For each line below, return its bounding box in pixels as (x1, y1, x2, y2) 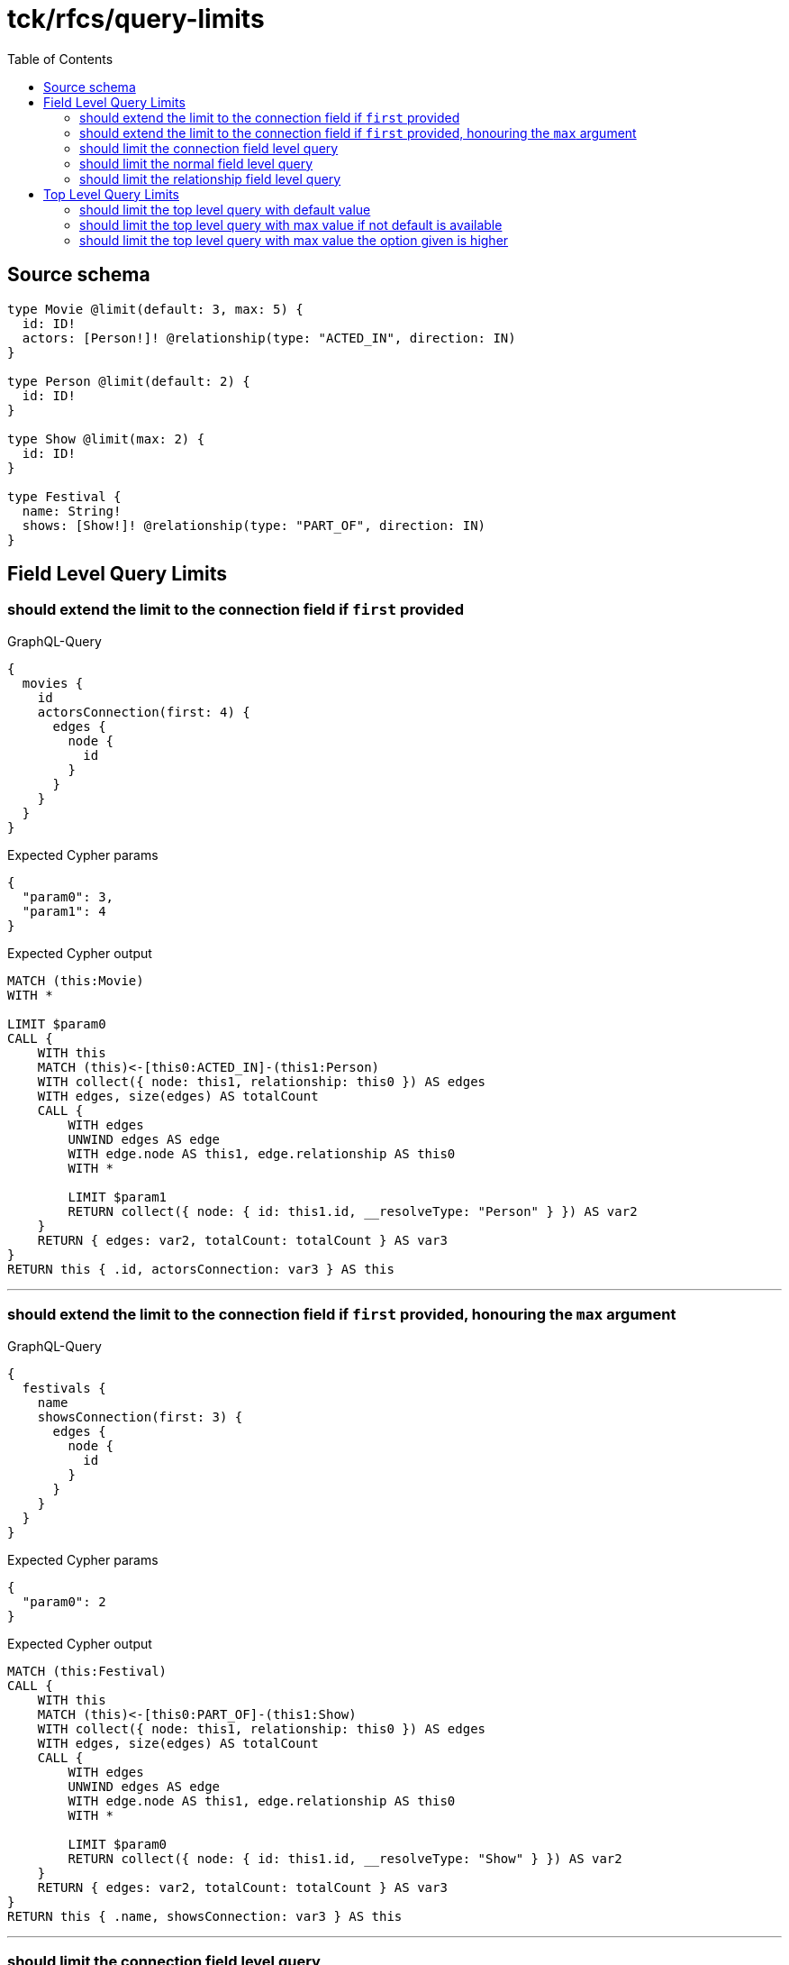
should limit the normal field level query (79, 155, 313, 171)
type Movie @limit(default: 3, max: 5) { (7, 301, 304, 316)
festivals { (22, 1380, 106, 1395)
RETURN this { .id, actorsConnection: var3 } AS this (7, 1261, 394, 1276)
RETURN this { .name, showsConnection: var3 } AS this (7, 1908, 403, 1924)
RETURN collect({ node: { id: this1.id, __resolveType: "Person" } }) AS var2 (68, 1203, 638, 1219)
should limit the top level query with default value (79, 201, 371, 217)
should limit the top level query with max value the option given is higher (79, 232, 509, 248)
